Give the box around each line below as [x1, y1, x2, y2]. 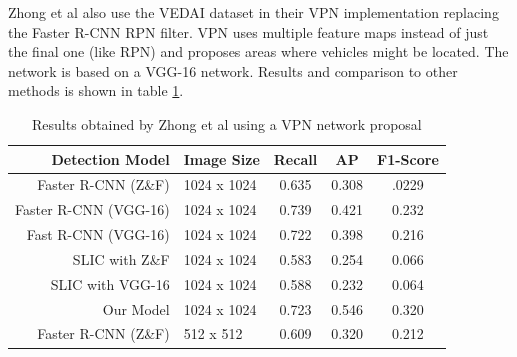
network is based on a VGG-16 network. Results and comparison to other [8, 60, 458, 81]
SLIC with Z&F [72, 248, 170, 269]
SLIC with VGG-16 [50, 273, 170, 294]
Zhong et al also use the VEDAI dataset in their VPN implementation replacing [8, 2, 499, 22]
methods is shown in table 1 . [8, 80, 184, 101]
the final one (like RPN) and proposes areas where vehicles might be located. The [8, 41, 509, 62]
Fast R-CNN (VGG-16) [26, 224, 170, 245]
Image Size [183, 148, 260, 169]
